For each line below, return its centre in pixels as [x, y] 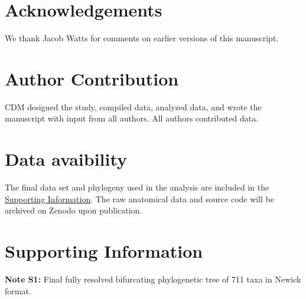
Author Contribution [92, 78]
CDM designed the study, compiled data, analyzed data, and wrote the [133, 106]
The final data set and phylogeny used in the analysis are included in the [137, 187]
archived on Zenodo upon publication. [74, 210]
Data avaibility [66, 159]
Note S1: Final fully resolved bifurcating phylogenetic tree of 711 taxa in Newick [153, 279]
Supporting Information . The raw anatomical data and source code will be [140, 198]
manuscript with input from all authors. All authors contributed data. [132, 118]
